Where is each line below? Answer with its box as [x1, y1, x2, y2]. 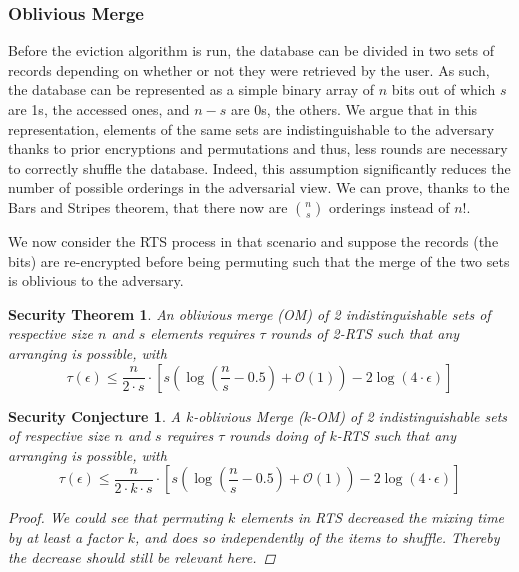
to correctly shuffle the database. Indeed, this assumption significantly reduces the [8, 157, 511, 178]
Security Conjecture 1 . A [8, 405, 181, 426]
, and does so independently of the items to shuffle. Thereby [135, 526, 500, 547]
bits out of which [391, 79, 496, 100]
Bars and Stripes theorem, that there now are [8, 196, 288, 217]
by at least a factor [8, 526, 123, 547]
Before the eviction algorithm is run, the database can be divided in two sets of [8, 40, 494, 61]
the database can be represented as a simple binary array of [8, 79, 375, 100]
